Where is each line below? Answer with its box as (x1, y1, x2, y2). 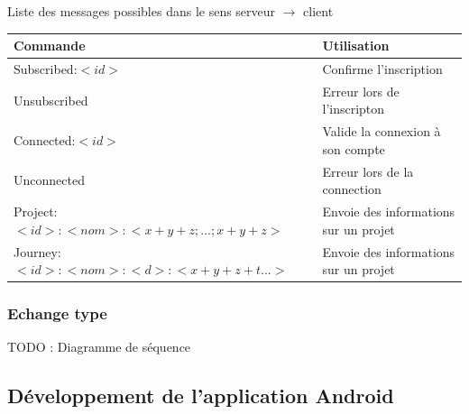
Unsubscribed (14, 90, 88, 109)
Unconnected (14, 170, 85, 189)
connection (322, 179, 382, 198)
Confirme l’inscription (322, 59, 443, 78)
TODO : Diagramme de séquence (7, 337, 191, 356)
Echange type (7, 302, 107, 325)
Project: (14, 202, 58, 221)
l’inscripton (322, 99, 385, 118)
